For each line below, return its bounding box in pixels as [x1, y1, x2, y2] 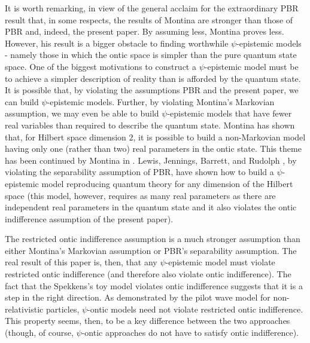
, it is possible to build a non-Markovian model [133, 130, 306, 143]
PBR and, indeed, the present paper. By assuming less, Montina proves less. [5, 25, 284, 38]
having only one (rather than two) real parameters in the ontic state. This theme [5, 142, 302, 155]
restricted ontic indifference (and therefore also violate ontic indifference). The [5, 268, 291, 280]
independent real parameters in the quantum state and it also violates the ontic [5, 201, 297, 213]
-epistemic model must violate [165, 256, 275, 268]
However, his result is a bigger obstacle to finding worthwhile [5, 36, 229, 49]
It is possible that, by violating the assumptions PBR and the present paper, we [5, 84, 299, 96]
